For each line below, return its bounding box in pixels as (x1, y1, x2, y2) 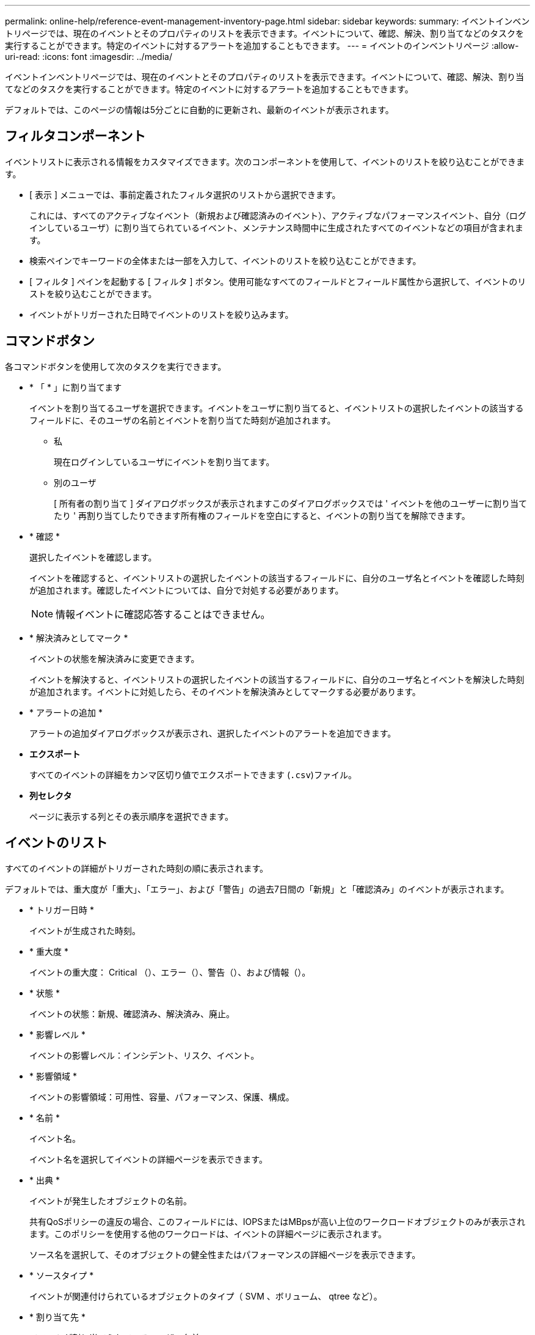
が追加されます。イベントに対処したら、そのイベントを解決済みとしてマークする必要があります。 (29, 686, 421, 697)
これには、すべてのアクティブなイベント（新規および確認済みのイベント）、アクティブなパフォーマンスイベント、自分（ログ (29, 210, 526, 221)
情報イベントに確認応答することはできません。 (56, 608, 271, 620)
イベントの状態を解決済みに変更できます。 (29, 653, 200, 664)
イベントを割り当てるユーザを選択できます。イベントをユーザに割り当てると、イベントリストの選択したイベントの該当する (29, 402, 524, 413)
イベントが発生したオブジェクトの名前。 (29, 1195, 192, 1206)
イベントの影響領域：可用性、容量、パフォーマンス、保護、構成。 (29, 1091, 294, 1102)
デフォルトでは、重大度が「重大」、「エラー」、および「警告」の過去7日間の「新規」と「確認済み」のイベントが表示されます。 (5, 883, 509, 894)
